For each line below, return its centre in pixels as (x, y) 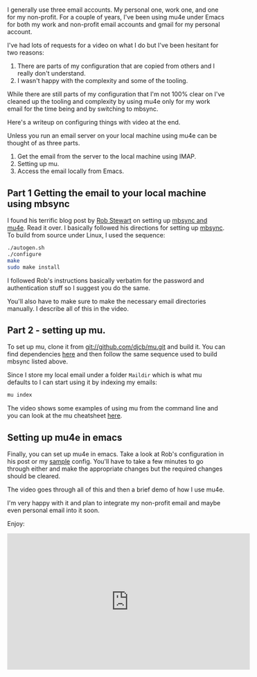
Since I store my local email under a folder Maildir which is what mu (105, 375)
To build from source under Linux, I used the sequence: (86, 235)
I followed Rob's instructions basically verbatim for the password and (106, 280)
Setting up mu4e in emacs (65, 437)
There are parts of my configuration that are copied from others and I (116, 66)
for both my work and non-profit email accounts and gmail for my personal (114, 25)
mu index (20, 395)
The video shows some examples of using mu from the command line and (113, 408)
